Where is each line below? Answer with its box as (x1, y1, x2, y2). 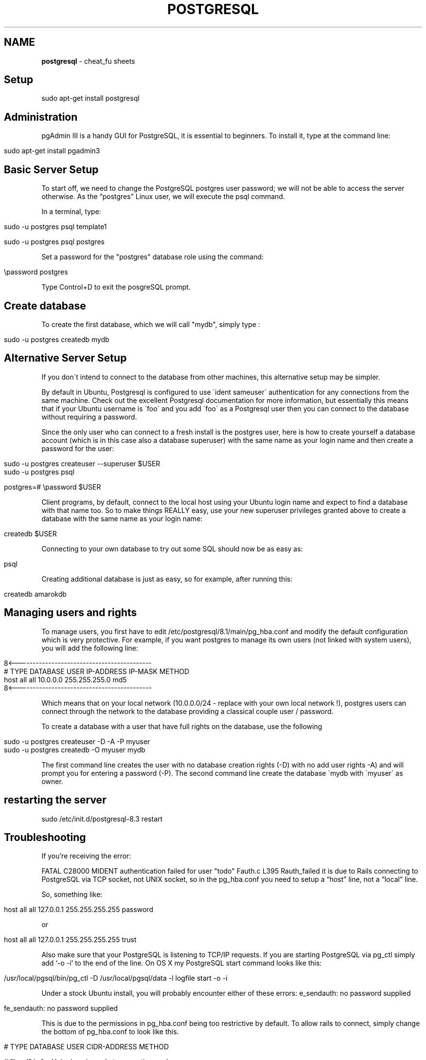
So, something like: (41, 890, 103, 899)
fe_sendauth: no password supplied (4, 1004, 118, 1013)
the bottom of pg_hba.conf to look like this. (41, 1027, 179, 1036)
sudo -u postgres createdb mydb (4, 335, 109, 344)
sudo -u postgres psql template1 (4, 222, 107, 231)
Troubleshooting (4, 831, 86, 843)
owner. (41, 777, 63, 786)
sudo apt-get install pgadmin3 (4, 146, 100, 155)
